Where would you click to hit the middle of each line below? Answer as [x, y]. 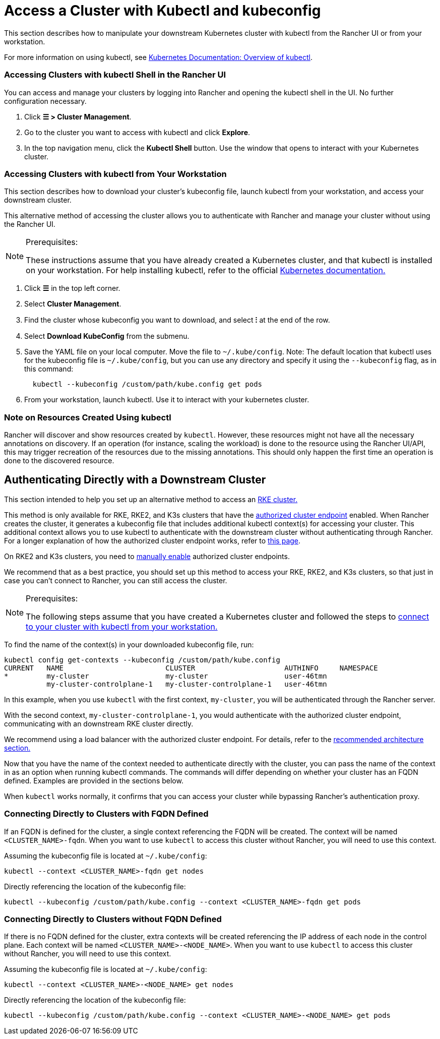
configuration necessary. [45, 101]
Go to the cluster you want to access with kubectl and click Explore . [137, 132]
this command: [49, 369]
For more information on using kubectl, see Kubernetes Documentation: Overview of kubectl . [159, 57]
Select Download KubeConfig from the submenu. [107, 336]
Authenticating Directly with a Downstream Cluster [135, 480]
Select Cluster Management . [73, 304]
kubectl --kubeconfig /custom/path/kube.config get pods [147, 384]
